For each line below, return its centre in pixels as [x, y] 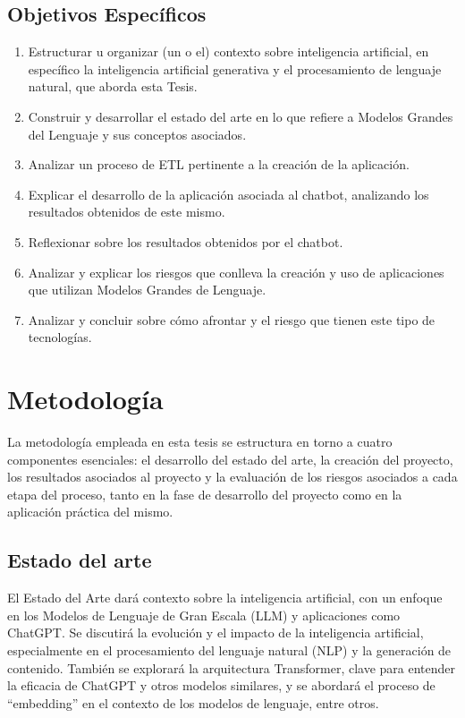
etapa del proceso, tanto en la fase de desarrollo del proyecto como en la [205, 494]
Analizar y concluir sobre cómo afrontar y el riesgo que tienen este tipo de [232, 319]
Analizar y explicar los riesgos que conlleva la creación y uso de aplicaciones [236, 272]
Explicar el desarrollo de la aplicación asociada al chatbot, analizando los [228, 194]
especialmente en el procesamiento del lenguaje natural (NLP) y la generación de [229, 650]
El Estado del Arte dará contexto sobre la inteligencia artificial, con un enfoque [225, 598]
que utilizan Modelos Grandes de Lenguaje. [147, 290]
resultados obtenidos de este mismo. [127, 212]
